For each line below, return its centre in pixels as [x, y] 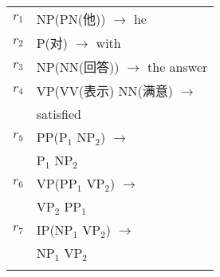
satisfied [59, 114]
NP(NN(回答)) [78, 67]
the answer [178, 67]
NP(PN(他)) [71, 19]
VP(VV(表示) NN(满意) [105, 91]
